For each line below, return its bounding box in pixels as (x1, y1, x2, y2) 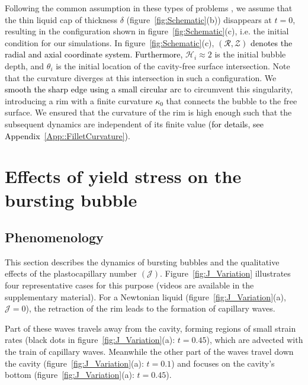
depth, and (5, 59, 44, 72)
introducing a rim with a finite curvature (5, 94, 153, 107)
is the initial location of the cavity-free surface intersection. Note (56, 59, 290, 72)
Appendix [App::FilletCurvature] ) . (5, 129, 130, 142)
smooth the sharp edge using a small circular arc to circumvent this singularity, (5, 83, 293, 95)
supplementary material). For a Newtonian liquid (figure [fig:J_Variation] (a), (5, 290, 286, 303)
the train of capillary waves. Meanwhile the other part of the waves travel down (5, 345, 294, 358)
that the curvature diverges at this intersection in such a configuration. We (5, 71, 277, 84)
